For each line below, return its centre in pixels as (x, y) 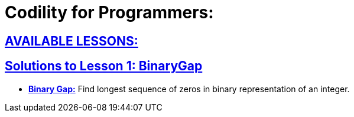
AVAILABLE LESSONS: (72, 41)
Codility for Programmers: (109, 12)
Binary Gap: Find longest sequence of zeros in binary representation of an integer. (189, 89)
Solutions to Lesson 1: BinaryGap (104, 66)
